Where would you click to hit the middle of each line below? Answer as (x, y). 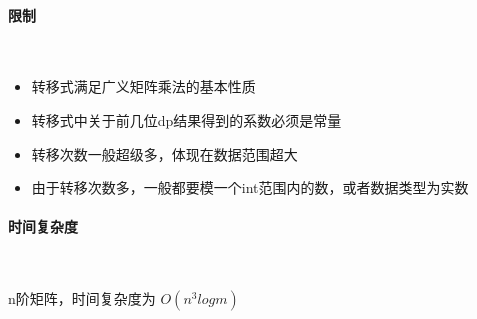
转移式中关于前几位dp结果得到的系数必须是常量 (186, 119)
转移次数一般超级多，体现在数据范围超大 (164, 153)
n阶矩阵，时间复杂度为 (82, 298)
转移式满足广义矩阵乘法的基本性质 (143, 86)
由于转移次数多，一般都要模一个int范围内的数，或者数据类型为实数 (250, 187)
